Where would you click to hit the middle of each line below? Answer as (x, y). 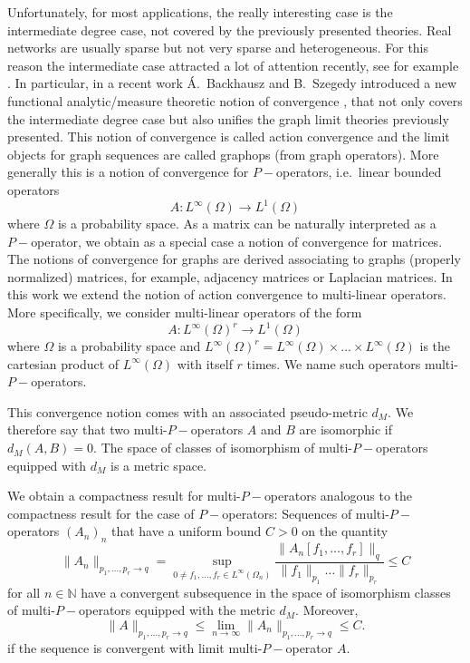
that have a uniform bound (186, 531)
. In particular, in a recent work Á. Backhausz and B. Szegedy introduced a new (232, 83)
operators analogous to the (338, 496)
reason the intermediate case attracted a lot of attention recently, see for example (233, 65)
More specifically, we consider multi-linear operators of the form (185, 312)
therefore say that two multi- (87, 429)
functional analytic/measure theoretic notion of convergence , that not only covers (235, 100)
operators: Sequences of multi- (306, 513)
